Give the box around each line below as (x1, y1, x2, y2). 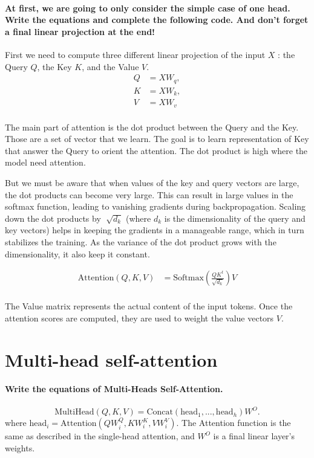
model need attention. (5, 156, 86, 169)
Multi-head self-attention (5, 347, 218, 372)
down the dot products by (5, 211, 101, 224)
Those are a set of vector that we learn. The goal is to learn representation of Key (5, 132, 309, 145)
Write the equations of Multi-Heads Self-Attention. (5, 382, 223, 395)
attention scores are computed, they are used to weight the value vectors (5, 311, 274, 324)
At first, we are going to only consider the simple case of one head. (5, 1, 290, 14)
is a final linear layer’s (213, 430, 295, 442)
